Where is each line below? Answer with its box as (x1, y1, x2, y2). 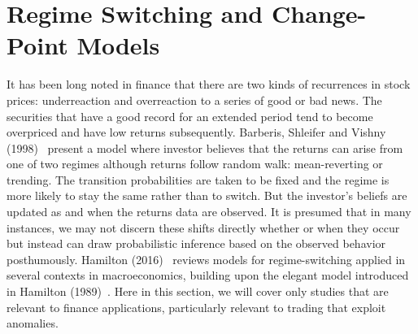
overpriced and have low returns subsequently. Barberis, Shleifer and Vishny (7, 124, 386, 141)
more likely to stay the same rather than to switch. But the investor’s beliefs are (7, 187, 407, 204)
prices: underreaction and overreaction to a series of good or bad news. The (7, 91, 382, 108)
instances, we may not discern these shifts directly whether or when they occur (7, 219, 400, 236)
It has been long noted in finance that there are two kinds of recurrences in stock (7, 76, 411, 93)
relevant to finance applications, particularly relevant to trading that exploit (7, 298, 386, 315)
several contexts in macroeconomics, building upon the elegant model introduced (7, 267, 409, 284)
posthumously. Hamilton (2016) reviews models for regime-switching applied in (7, 250, 406, 267)
